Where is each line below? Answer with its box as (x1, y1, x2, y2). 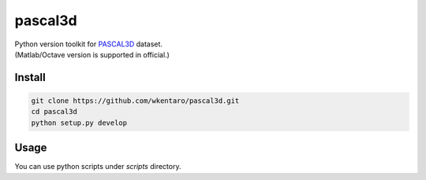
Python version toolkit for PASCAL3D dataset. (14, 39, 163, 49)
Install (14, 71, 47, 84)
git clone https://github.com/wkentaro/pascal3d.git (31, 96, 240, 105)
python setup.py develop (31, 118, 128, 127)
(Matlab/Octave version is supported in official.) (14, 50, 170, 59)
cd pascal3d (31, 107, 78, 116)
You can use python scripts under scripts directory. (14, 162, 181, 171)
